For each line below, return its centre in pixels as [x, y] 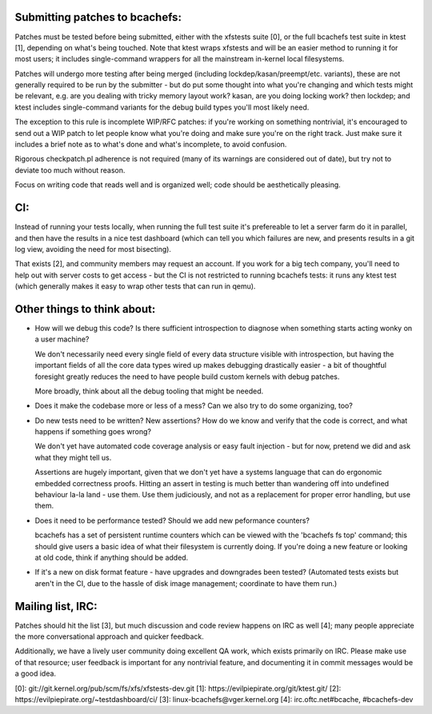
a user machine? [62, 339]
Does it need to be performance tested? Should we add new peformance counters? [172, 521]
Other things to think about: [85, 309]
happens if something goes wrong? [93, 432]
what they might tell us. [73, 457]
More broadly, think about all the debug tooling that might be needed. [149, 391]
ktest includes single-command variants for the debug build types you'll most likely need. [162, 107]
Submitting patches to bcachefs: [98, 17]
